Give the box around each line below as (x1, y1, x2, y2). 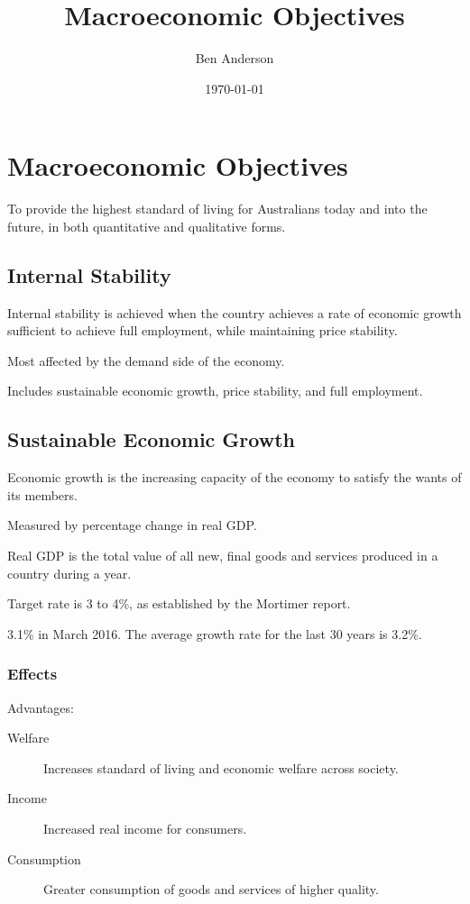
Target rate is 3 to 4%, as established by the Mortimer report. (7, 594, 351, 613)
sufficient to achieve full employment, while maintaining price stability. (7, 321, 398, 340)
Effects (7, 662, 58, 685)
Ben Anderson (195, 49, 274, 68)
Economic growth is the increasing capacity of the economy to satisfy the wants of (7, 468, 462, 487)
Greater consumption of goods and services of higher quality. (43, 880, 379, 899)
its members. (7, 485, 78, 504)
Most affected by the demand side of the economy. (7, 351, 285, 370)
